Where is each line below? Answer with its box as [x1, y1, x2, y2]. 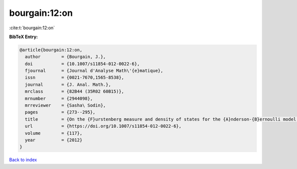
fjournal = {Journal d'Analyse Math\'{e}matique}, [25, 68, 163, 74]
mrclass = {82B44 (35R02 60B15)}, [25, 89, 124, 94]
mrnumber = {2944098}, [25, 96, 93, 101]
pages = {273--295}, [25, 110, 96, 115]
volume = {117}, [25, 130, 83, 136]
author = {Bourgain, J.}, [25, 54, 106, 59]
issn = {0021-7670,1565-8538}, [25, 75, 124, 80]
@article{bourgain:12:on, [19, 47, 83, 53]
